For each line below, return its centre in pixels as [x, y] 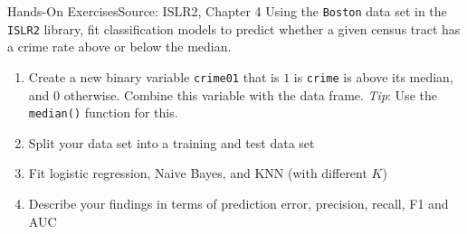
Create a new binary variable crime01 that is [154, 76]
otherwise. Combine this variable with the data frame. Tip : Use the [250, 94]
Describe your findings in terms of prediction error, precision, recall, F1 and [238, 203]
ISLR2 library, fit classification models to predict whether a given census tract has [234, 28]
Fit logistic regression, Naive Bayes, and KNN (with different [198, 173]
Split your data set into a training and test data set [172, 142]
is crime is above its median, [373, 76]
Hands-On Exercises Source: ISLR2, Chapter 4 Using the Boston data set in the [227, 11]
